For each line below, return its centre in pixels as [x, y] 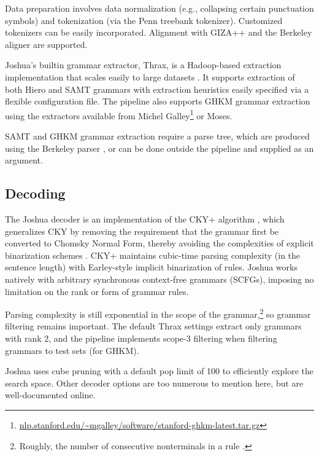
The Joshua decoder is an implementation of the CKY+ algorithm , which [145, 218]
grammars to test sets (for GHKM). [72, 350]
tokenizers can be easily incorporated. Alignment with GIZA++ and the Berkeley [159, 32]
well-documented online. [50, 395]
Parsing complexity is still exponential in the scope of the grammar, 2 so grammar [158, 313]
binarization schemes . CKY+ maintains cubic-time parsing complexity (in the [153, 255]
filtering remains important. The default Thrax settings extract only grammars [153, 326]
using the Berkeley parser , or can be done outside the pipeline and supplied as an [159, 148]
